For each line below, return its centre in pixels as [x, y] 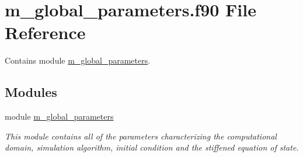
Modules [31, 92]
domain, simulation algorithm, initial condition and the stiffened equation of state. [152, 147]
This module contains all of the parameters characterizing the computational [141, 136]
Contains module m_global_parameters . [78, 60]
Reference [45, 32]
